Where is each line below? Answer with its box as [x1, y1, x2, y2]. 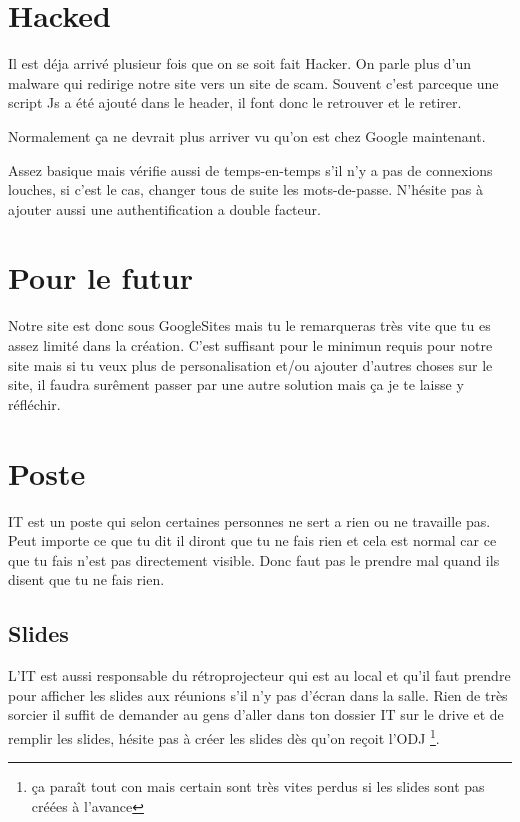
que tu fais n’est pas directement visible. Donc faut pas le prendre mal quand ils [8, 549, 500, 570]
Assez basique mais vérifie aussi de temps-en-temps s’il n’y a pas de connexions [8, 159, 493, 180]
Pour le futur [8, 257, 193, 298]
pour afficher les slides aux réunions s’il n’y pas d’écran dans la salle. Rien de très [8, 684, 508, 705]
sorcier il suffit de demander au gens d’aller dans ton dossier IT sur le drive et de [8, 704, 504, 725]
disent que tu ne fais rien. [8, 569, 165, 590]
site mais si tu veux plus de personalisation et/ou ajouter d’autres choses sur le [8, 354, 493, 375]
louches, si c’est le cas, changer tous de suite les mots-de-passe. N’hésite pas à [8, 179, 483, 200]
